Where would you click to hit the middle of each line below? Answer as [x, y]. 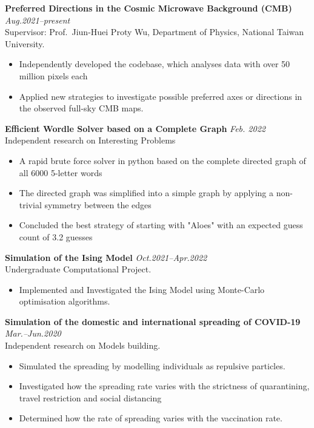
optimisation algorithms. [65, 301]
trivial [30, 204]
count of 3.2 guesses [56, 236]
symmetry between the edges [98, 204]
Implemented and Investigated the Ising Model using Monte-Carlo [142, 289]
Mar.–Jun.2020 [33, 333]
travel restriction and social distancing [90, 397]
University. [25, 43]
